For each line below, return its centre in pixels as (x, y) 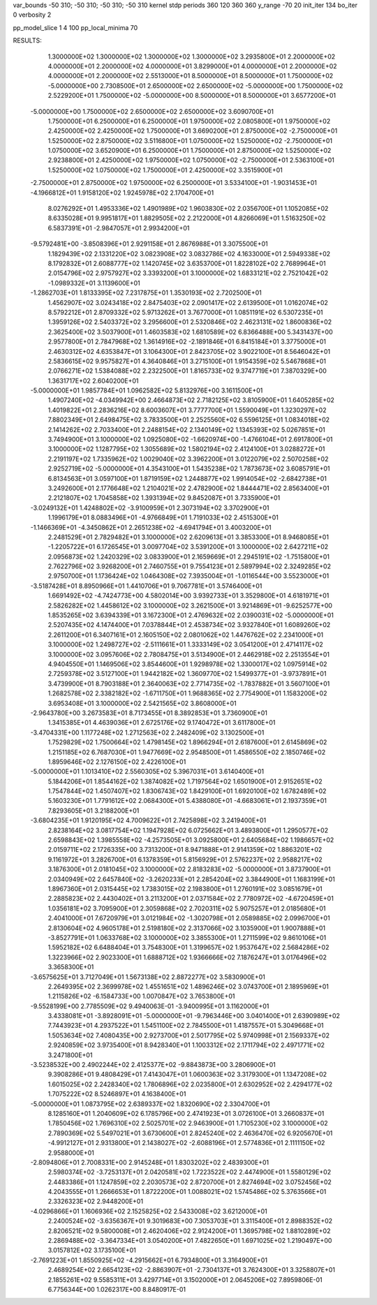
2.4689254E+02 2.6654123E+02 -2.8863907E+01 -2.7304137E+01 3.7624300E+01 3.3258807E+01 (191, 1270)
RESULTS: (27, 40)
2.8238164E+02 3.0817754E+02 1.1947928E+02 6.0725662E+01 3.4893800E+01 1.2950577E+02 (188, 830)
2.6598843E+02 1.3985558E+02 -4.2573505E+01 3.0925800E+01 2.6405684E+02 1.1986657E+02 (191, 840)
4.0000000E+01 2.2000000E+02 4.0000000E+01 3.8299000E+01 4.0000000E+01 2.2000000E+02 (193, 66)
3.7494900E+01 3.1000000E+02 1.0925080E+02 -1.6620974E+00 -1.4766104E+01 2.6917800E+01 (190, 439)
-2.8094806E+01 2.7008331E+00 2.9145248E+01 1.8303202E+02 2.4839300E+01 (150, 1162)
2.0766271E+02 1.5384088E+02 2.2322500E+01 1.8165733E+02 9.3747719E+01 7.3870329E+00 (187, 371)
